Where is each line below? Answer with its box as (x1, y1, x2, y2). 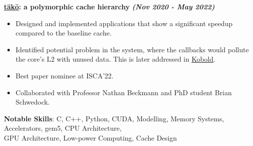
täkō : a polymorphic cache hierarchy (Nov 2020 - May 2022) (4, 1, 215, 11)
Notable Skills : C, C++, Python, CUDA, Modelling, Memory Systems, (4, 113, 224, 123)
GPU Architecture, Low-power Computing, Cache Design (4, 132, 177, 143)
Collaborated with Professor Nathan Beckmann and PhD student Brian (15, 87, 232, 97)
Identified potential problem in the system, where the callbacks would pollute (15, 44, 249, 54)
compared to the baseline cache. (15, 28, 112, 38)
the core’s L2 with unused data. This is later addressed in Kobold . (15, 54, 216, 64)
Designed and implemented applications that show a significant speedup (15, 18, 233, 28)
